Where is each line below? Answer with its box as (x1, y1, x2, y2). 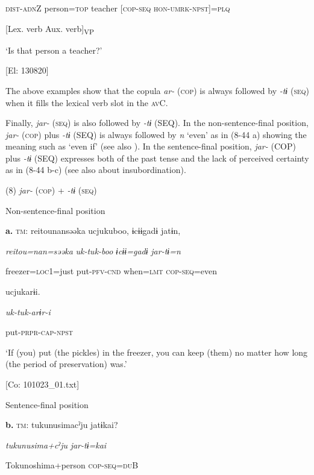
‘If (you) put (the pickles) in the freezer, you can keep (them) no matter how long (5, 345, 308, 358)
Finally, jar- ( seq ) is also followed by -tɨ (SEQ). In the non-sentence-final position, (5, 116, 309, 129)
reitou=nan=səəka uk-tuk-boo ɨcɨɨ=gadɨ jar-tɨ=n (5, 244, 181, 257)
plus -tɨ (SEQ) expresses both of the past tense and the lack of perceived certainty (5, 151, 309, 164)
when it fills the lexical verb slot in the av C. (5, 96, 168, 109)
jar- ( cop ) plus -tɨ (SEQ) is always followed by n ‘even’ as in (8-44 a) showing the (5, 128, 307, 140)
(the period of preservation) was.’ (5, 357, 127, 370)
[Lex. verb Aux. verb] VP (5, 22, 94, 36)
